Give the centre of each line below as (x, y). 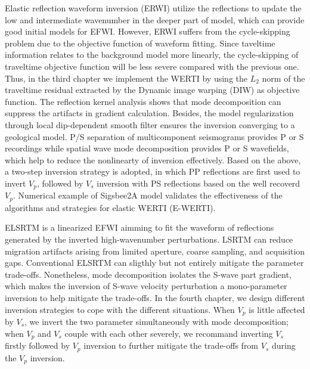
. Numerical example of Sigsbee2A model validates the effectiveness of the (148, 195)
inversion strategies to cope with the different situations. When (120, 309)
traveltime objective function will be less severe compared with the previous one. (152, 66)
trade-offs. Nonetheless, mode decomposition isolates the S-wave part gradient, (148, 274)
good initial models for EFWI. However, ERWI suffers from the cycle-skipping (148, 31)
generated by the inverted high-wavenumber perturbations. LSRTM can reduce (149, 239)
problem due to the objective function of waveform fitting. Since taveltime (140, 43)
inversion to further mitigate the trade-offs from (171, 345)
